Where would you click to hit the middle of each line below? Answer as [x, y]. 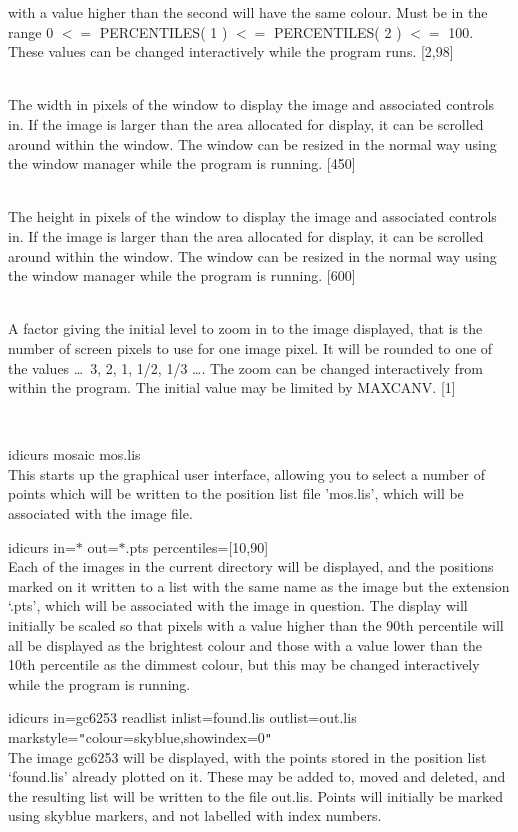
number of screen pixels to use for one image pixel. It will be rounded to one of [250, 347]
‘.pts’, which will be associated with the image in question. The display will [238, 605]
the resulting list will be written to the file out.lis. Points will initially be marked [255, 795]
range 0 [31, 31]
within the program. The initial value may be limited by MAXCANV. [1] [232, 387]
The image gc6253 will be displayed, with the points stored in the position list [247, 756]
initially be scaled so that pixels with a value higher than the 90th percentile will [256, 625]
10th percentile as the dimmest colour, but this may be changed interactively [244, 664]
